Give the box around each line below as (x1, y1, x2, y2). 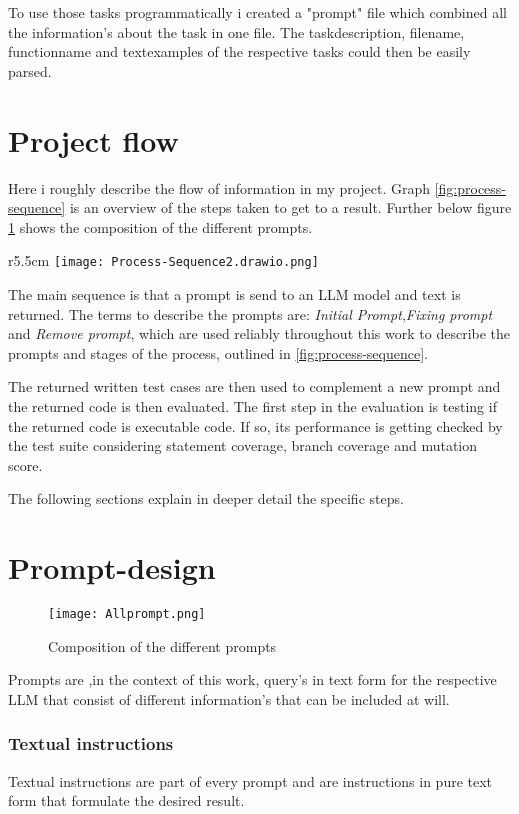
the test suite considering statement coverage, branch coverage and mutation (8, 435, 478, 456)
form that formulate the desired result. (8, 790, 245, 811)
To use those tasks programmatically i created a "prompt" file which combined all (8, 2, 507, 22)
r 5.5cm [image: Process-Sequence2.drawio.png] (8, 250, 319, 271)
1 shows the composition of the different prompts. (8, 216, 313, 237)
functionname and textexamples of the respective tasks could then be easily (8, 41, 471, 62)
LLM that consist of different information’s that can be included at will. (8, 688, 450, 709)
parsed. (8, 60, 52, 81)
